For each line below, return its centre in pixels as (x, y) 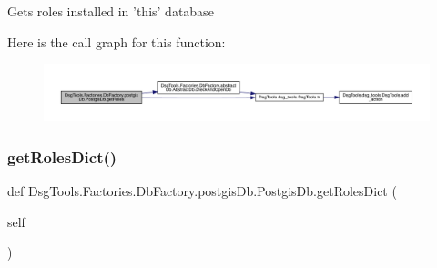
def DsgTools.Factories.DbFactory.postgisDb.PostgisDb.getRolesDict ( (202, 190)
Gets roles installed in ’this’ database (111, 11)
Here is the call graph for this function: (117, 41)
